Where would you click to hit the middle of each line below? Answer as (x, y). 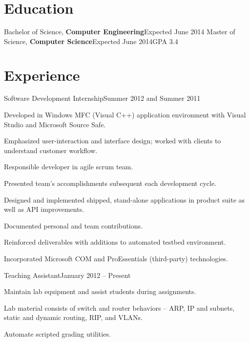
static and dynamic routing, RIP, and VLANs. (73, 317)
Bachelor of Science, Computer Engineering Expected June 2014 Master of (120, 32)
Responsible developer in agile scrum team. (69, 167)
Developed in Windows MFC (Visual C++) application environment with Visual (125, 115)
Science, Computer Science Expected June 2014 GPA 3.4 (91, 41)
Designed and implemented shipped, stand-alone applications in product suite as (125, 199)
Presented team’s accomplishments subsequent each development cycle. (110, 183)
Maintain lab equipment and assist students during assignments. (100, 291)
